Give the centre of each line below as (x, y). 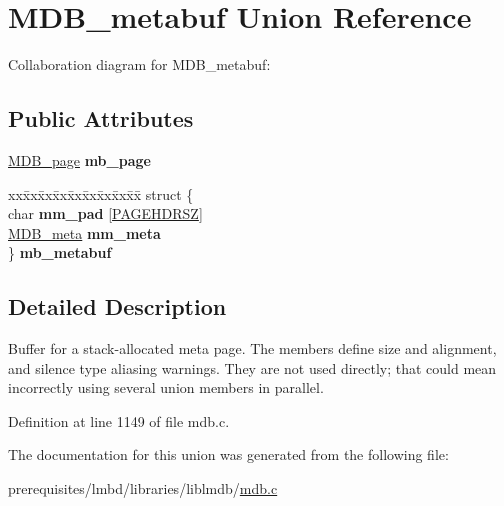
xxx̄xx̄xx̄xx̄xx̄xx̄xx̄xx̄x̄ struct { (101, 193)
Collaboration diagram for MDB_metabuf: (139, 64)
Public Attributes (101, 118)
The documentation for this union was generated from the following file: (228, 454)
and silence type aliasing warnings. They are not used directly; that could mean (252, 367)
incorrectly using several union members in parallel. (166, 387)
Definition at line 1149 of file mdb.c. (119, 420)
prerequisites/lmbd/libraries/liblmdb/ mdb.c (143, 488)
